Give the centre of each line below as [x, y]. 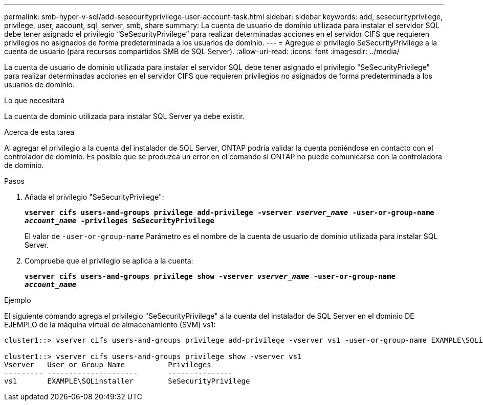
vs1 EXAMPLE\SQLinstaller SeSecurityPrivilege [127, 381]
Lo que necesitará [35, 100]
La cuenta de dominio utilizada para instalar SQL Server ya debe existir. [124, 116]
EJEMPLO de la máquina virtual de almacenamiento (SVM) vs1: [110, 325]
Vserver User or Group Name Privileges [108, 365]
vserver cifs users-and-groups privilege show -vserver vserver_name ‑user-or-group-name [210, 276]
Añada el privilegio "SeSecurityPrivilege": [94, 197]
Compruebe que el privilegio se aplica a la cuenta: [109, 261]
